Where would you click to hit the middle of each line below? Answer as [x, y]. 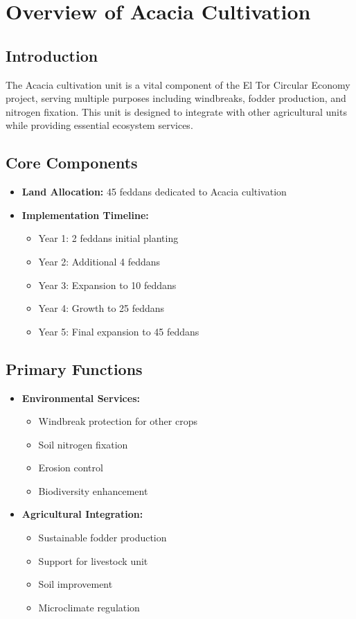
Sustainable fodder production [103, 538]
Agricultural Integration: [82, 514]
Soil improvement [75, 584]
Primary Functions [74, 368]
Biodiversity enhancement [93, 490]
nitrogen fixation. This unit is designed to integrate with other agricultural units [176, 111]
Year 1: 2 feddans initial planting [108, 238]
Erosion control [71, 468]
